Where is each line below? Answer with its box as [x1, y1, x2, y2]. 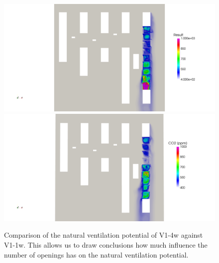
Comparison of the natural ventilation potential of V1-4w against [4, 230, 203, 240]
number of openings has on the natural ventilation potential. [4, 249, 189, 260]
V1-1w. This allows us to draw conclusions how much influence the [4, 240, 208, 250]
